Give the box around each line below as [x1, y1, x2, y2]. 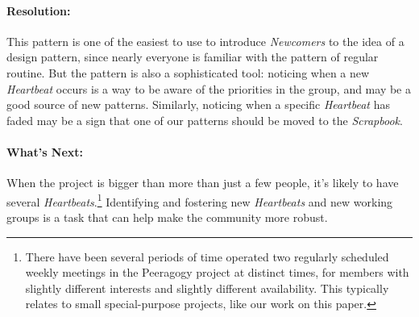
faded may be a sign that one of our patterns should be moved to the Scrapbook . [6, 111, 403, 128]
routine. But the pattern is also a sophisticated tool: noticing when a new [6, 64, 370, 81]
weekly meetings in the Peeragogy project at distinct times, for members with [25, 264, 409, 281]
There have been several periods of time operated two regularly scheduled [25, 248, 389, 265]
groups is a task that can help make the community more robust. [6, 209, 328, 225]
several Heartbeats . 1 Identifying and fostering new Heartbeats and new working [6, 190, 393, 210]
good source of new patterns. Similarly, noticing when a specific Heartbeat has [6, 96, 390, 113]
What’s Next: [6, 143, 84, 160]
